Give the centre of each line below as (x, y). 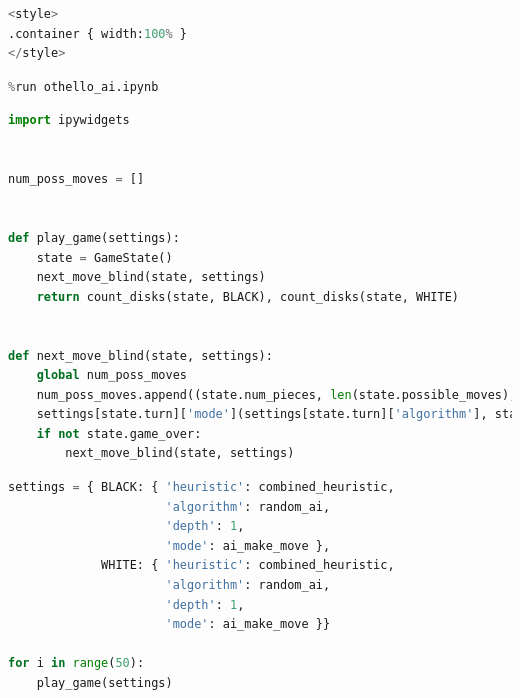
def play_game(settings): (94, 237)
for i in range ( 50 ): (76, 663)
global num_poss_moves (111, 375)
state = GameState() (104, 257)
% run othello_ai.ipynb (83, 86)
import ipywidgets (69, 120)
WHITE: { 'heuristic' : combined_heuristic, (248, 565)
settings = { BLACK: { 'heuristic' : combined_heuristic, (201, 487)
